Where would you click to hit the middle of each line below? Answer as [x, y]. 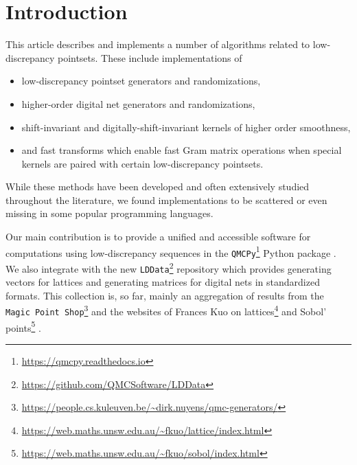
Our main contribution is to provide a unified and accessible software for [158, 237]
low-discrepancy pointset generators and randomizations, [141, 81]
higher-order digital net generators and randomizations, [138, 103]
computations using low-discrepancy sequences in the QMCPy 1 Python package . [171, 251]
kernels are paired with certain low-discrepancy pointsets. [142, 163]
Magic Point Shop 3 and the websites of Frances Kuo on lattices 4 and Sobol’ [166, 310]
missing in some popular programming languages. [110, 213]
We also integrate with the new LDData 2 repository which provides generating [169, 267]
